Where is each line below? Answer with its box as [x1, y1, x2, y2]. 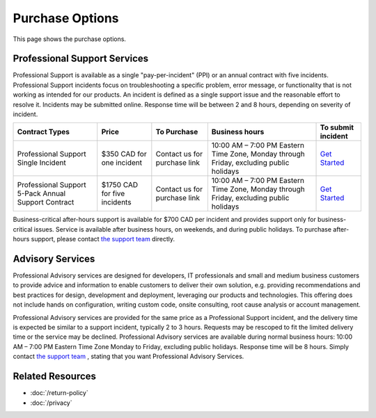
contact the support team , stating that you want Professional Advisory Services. [13, 352, 244, 361]
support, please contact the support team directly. [31, 235, 175, 243]
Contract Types [17, 127, 70, 137]
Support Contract [17, 198, 75, 207]
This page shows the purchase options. [13, 35, 127, 43]
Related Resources [13, 371, 97, 383]
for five [101, 188, 125, 198]
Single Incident [17, 158, 66, 168]
